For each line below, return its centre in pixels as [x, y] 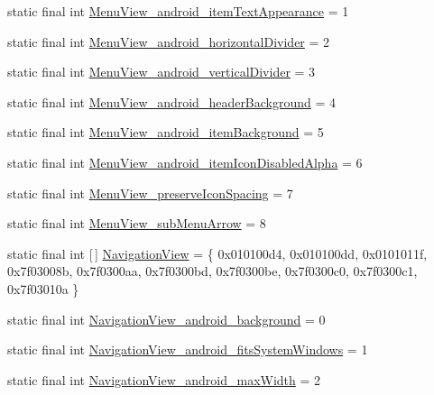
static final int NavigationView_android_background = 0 [166, 319]
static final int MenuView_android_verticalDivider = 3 [162, 72]
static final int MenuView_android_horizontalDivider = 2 [169, 41]
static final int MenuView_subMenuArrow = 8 [137, 223]
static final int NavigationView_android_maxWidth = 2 [164, 379]
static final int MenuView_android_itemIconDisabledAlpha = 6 [185, 162]
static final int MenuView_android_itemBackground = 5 [166, 132]
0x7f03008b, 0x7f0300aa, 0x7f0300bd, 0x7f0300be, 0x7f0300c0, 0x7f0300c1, [212, 271]
